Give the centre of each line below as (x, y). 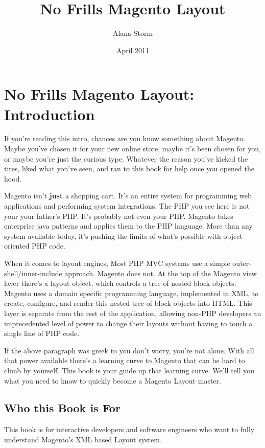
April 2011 (133, 50)
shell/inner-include (33, 273)
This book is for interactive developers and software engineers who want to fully (129, 429)
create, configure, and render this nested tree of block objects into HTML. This (128, 303)
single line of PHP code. (42, 333)
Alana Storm (133, 33)
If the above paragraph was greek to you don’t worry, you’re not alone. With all (129, 350)
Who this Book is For (62, 408)
